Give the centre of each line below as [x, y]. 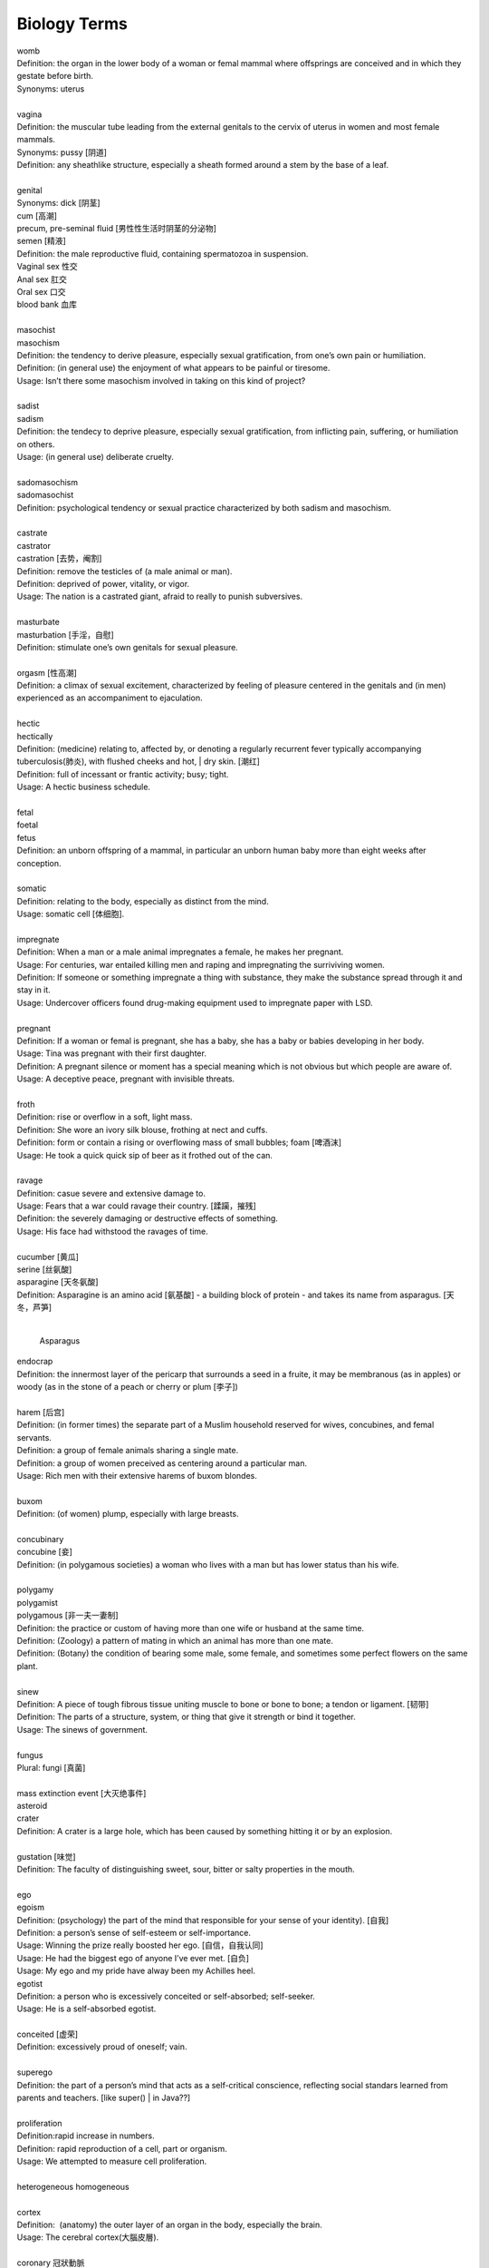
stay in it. [34, 990]
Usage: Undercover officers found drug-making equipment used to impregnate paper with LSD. [195, 1002]
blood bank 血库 [47, 305]
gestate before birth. [55, 76]
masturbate [38, 622]
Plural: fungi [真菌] [51, 1767]
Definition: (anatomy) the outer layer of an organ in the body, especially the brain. [170, 2224]
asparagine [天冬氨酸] [58, 1282]
